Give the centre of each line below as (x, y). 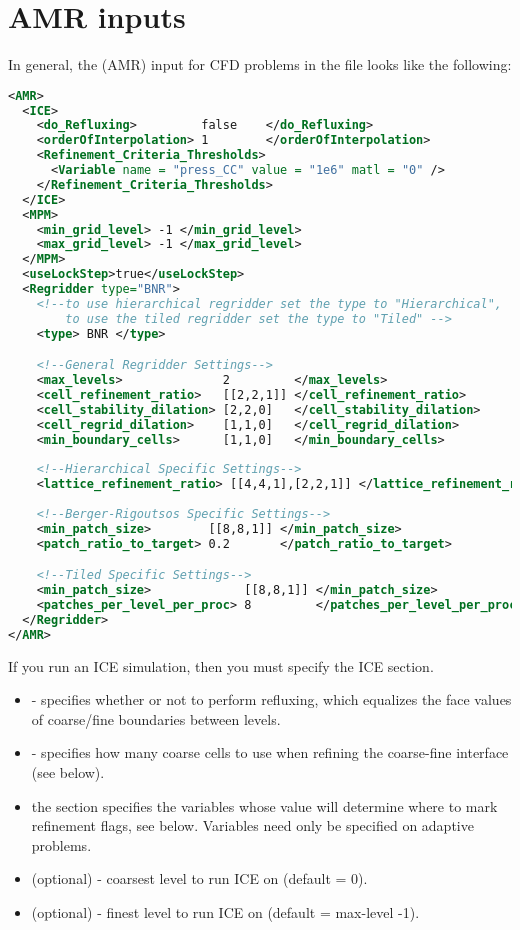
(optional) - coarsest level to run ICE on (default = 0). (199, 878)
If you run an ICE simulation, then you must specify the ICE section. (221, 665)
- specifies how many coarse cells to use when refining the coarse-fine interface (270, 752)
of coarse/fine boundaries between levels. (156, 718)
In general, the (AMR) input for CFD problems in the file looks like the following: (260, 64)
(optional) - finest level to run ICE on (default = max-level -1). (225, 912)
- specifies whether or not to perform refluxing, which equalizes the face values (271, 699)
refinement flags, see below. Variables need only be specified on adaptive (252, 825)
